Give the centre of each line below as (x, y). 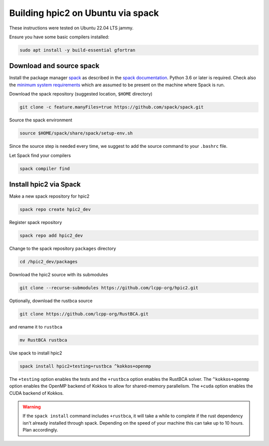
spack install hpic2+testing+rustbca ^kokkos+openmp (85, 366)
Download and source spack (54, 66)
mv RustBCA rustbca (43, 340)
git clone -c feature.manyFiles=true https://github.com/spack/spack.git (112, 107)
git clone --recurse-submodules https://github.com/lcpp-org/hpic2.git (109, 288)
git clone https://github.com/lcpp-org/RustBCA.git (84, 314)
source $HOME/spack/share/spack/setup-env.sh (76, 133)
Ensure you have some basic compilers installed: (59, 37)
